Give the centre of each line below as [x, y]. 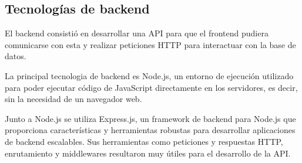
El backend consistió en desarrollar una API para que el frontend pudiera [137, 33]
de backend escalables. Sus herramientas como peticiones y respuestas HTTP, [144, 141]
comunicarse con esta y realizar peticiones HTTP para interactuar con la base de [150, 44]
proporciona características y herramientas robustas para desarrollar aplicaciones [150, 130]
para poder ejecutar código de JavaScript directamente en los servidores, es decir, [151, 87]
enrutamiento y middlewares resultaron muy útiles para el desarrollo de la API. [148, 153]
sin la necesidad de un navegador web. [73, 99]
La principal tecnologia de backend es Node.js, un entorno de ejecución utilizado [149, 75]
